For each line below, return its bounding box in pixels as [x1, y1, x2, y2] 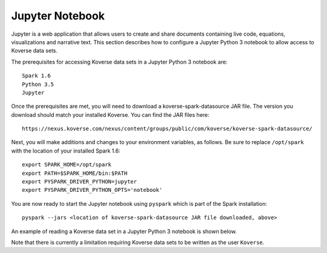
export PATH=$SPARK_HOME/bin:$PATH [22, 169, 128, 177]
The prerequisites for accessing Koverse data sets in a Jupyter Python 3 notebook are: [11, 58, 228, 65]
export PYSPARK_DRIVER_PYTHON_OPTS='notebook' [22, 186, 163, 194]
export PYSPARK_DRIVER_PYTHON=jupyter [22, 179, 137, 185]
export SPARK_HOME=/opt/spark [22, 161, 112, 168]
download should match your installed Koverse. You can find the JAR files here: [11, 111, 210, 118]
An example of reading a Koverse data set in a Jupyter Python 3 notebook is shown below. [11, 228, 237, 235]
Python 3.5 [22, 80, 54, 88]
